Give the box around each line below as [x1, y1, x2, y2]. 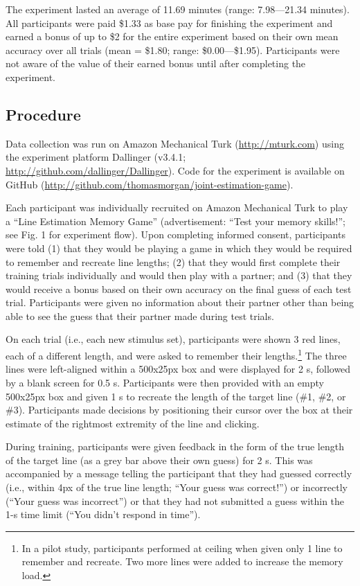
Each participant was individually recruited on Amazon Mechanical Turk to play [6, 200, 348, 215]
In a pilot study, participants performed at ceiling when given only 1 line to [21, 540, 343, 555]
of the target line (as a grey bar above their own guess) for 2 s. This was [6, 452, 313, 467]
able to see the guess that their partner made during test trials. [6, 308, 274, 323]
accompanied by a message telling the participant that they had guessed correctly [6, 466, 352, 481]
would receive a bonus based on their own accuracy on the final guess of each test [6, 281, 352, 296]
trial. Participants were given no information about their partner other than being [6, 295, 354, 310]
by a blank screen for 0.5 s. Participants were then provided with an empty [6, 375, 324, 389]
